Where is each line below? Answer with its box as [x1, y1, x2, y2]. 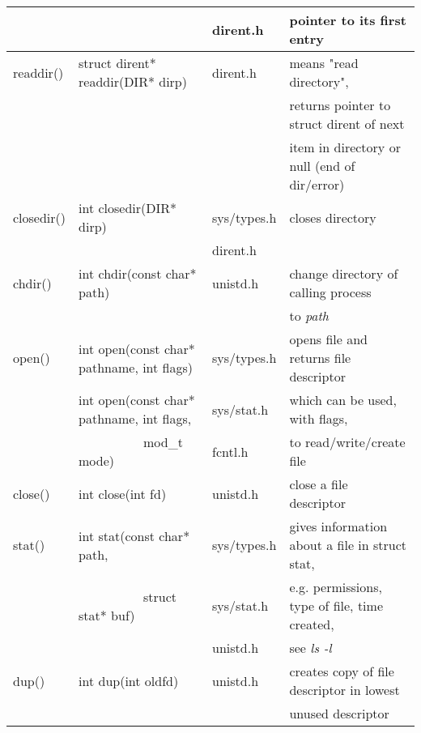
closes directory [289, 207, 376, 227]
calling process [289, 283, 372, 301]
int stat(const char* [79, 526, 190, 545]
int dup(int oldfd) [79, 671, 179, 690]
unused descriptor [289, 704, 389, 722]
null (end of [289, 156, 355, 175]
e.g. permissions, [289, 577, 382, 596]
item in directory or [289, 138, 401, 156]
